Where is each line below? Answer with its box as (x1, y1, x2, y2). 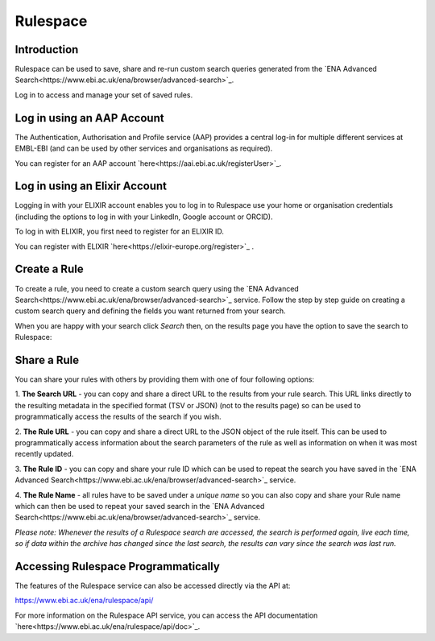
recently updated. (14, 449, 74, 459)
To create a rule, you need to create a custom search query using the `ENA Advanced (14, 283, 300, 293)
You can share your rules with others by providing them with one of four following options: (14, 374, 314, 384)
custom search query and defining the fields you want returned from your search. (14, 306, 286, 316)
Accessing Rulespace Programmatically (14, 560, 221, 573)
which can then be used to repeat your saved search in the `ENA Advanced (14, 501, 265, 511)
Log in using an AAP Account (14, 111, 164, 125)
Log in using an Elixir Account (14, 180, 167, 193)
